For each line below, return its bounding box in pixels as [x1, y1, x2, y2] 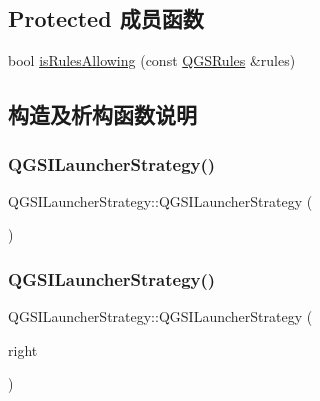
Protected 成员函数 [8, 3, 204, 34]
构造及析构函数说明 [8, 99, 197, 130]
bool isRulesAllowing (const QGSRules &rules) [8, 50, 296, 71]
